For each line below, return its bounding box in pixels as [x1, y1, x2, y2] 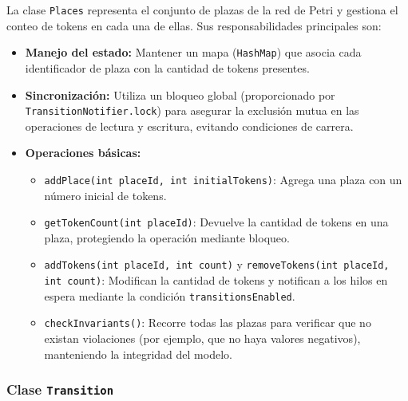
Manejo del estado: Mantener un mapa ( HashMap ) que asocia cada [25, 44, 362, 61]
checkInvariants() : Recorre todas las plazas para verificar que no [44, 314, 371, 331]
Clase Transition [6, 379, 114, 399]
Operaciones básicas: [25, 144, 141, 161]
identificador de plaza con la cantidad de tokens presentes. [25, 59, 310, 76]
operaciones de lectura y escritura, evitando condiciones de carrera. [25, 117, 354, 134]
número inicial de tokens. [44, 187, 167, 203]
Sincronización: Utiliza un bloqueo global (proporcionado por [25, 86, 335, 103]
